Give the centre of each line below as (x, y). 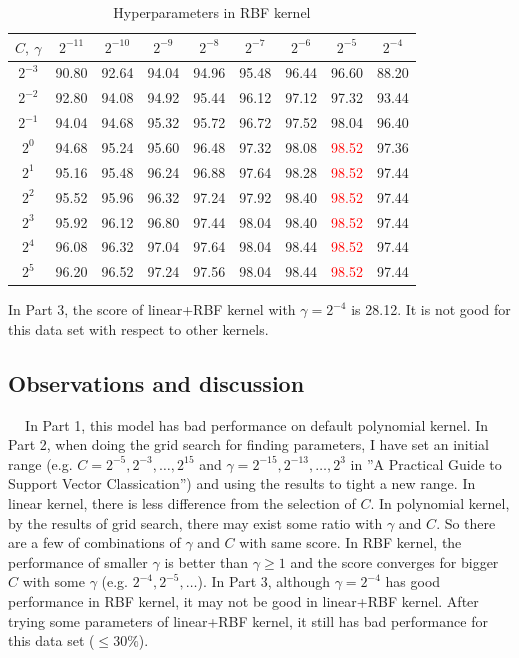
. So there (466, 522)
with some (53, 581)
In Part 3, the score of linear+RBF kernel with (152, 309)
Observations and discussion (156, 382)
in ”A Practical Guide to (426, 463)
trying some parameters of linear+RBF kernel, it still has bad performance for (248, 620)
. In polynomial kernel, (440, 503)
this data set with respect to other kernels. (138, 328)
